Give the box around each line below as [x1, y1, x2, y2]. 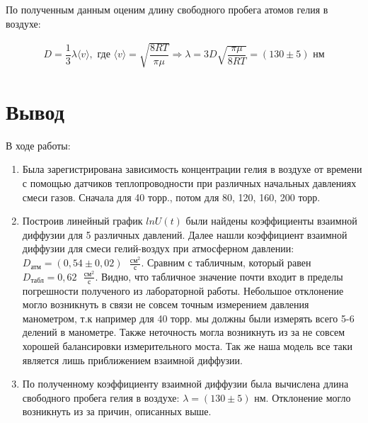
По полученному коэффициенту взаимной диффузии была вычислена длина [22, 376, 349, 391]
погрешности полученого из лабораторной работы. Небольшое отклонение [22, 283, 344, 298]
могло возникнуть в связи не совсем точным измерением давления [22, 297, 309, 312]
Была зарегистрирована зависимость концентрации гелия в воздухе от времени [22, 162, 362, 176]
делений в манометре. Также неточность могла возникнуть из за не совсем [22, 325, 345, 339]
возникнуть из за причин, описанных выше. [22, 404, 212, 419]
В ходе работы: [6, 137, 71, 152]
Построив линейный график [22, 213, 143, 228]
